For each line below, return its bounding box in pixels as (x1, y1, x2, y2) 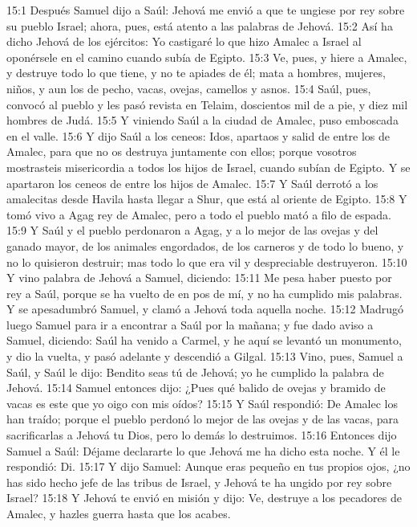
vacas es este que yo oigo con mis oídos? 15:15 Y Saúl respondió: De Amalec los (6, 394, 398, 411)
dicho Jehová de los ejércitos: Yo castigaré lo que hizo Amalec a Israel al (6, 33, 362, 50)
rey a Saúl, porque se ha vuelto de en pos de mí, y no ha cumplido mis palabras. (6, 284, 403, 301)
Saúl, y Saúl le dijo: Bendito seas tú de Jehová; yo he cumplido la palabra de (6, 363, 384, 380)
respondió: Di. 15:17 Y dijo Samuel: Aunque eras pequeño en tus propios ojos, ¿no (6, 458, 411, 475)
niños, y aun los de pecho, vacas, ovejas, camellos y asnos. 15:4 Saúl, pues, (6, 80, 371, 96)
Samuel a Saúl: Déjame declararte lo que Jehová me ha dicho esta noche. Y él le (6, 442, 400, 459)
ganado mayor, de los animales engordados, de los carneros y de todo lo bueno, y (6, 237, 404, 254)
